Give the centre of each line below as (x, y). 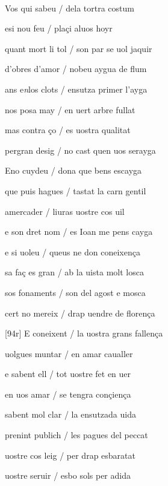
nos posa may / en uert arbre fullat (70, 109)
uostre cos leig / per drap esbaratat (70, 455)
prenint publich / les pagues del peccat (76, 435)
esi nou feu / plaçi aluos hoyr (59, 28)
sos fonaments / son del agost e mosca (75, 292)
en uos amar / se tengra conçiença (68, 394)
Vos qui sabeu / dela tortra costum (70, 8)
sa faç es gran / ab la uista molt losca (74, 272)
